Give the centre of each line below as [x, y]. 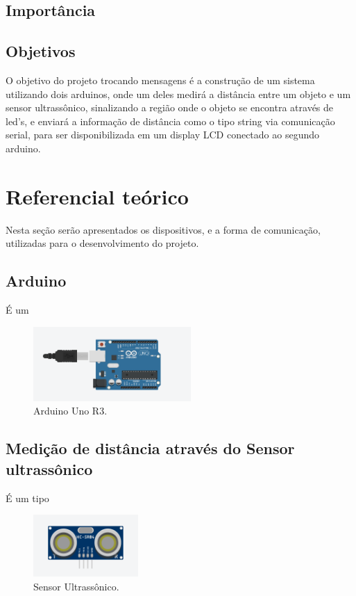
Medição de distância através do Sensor [150, 448]
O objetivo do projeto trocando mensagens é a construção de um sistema [160, 80]
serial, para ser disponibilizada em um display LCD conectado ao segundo [163, 135]
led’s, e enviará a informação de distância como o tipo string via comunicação [170, 121]
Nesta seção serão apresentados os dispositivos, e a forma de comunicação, [163, 229]
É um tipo [27, 498]
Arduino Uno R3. [70, 411]
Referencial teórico [97, 196]
